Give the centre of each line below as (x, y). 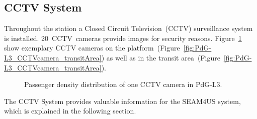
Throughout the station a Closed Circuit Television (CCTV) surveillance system (128, 28)
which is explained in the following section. (70, 111)
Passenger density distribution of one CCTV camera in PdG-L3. (123, 84)
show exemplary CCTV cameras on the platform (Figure (92, 48)
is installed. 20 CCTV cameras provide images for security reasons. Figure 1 (123, 38)
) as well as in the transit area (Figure (161, 57)
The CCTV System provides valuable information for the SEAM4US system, (122, 101)
